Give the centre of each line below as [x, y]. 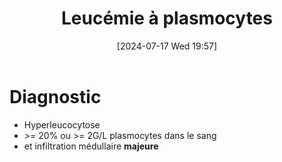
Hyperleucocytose [62, 124]
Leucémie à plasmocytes [167, 18]
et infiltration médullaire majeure [91, 146]
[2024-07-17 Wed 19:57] [167, 46]
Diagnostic [55, 96]
